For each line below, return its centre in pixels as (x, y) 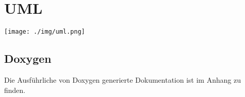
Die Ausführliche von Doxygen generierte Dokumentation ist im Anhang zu (122, 79)
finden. (15, 90)
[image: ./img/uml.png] (45, 32)
